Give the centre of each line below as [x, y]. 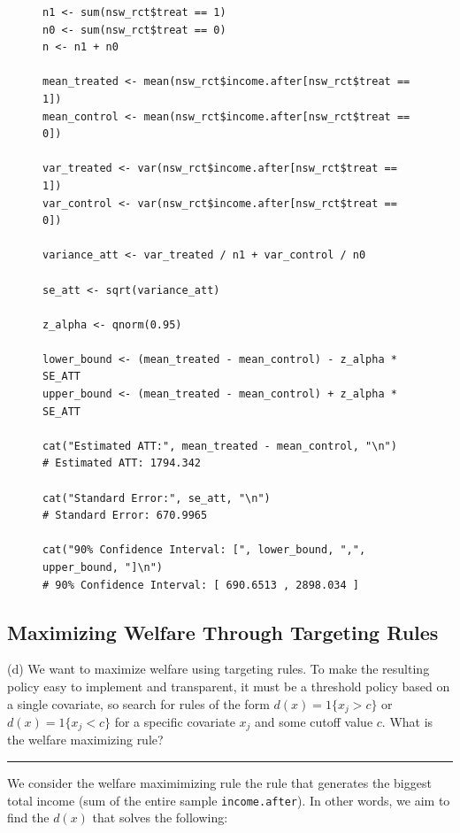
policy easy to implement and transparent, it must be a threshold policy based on [229, 686]
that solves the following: [160, 818]
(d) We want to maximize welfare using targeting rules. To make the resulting [218, 669]
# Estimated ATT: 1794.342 [122, 463]
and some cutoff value [314, 722]
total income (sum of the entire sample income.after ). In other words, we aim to [229, 800]
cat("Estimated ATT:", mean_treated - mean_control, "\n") [220, 446]
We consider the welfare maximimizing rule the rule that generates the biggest [219, 783]
